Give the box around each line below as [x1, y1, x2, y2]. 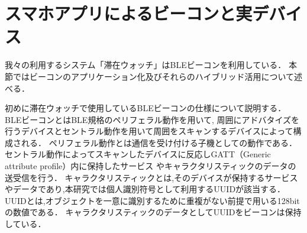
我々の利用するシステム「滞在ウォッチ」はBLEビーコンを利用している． [5, 59, 286, 71]
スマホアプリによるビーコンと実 [5, 1, 253, 25]
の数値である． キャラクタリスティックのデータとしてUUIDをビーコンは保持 [5, 206, 302, 218]
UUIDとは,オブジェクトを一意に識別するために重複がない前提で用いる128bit [5, 194, 300, 206]
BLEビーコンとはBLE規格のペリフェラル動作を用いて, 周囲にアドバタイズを [5, 113, 300, 125]
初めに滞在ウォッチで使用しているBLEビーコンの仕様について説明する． [5, 102, 286, 114]
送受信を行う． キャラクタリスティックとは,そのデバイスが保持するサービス [5, 171, 298, 183]
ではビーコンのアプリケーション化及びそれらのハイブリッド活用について [12, 70, 295, 82]
